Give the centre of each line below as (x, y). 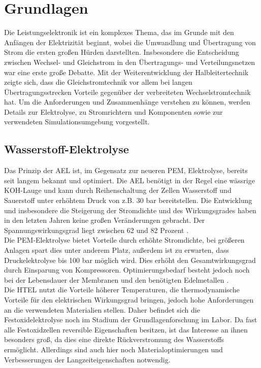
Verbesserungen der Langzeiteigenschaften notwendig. (87, 359)
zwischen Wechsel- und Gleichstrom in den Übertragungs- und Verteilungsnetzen (130, 62)
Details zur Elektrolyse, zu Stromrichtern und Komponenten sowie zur (113, 111)
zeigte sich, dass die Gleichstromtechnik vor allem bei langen (98, 82)
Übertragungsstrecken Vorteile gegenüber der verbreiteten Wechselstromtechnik (127, 92)
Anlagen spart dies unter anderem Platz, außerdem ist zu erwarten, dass (117, 250)
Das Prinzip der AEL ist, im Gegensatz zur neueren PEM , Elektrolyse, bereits (126, 170)
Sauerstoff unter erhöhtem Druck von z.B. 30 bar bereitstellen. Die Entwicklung (128, 200)
